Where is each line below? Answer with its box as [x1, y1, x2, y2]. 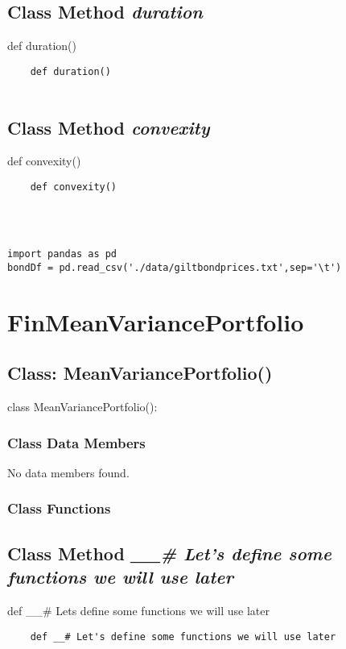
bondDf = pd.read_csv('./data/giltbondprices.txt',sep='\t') [7, 261, 342, 273]
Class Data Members [7, 432, 146, 452]
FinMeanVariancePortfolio [7, 305, 304, 338]
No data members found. [7, 464, 130, 481]
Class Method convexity [7, 114, 210, 139]
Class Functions [7, 498, 111, 518]
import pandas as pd [7, 248, 117, 260]
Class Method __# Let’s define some [7, 540, 332, 565]
